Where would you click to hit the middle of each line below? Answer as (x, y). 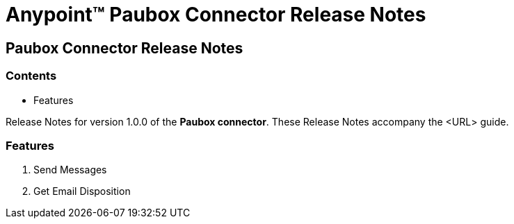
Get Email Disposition (82, 191)
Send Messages (70, 170)
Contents (31, 76)
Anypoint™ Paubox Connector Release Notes (216, 15)
